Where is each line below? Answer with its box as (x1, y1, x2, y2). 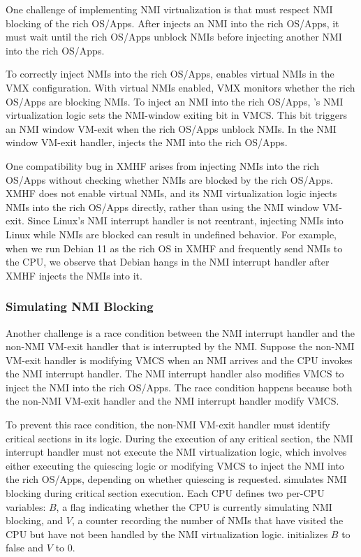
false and (6, 540, 44, 555)
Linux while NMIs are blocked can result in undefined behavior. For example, (6, 226, 337, 241)
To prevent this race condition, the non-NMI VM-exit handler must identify (6, 417, 330, 432)
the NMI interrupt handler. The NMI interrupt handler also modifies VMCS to (6, 366, 344, 381)
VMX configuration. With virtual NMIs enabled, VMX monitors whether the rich (6, 80, 355, 94)
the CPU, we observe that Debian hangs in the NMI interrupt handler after (6, 254, 330, 269)
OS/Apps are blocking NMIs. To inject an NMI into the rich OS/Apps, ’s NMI (6, 94, 344, 108)
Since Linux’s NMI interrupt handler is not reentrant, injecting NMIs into (27, 213, 344, 228)
